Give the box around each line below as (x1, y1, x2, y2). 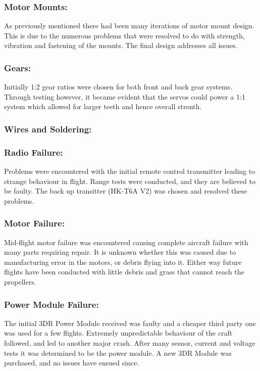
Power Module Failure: (4, 298, 99, 310)
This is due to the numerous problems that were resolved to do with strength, (4, 30, 245, 40)
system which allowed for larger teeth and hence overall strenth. (4, 101, 202, 112)
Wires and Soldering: (4, 122, 92, 135)
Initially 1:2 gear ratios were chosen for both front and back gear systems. (4, 81, 233, 92)
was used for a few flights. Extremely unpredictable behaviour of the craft (4, 328, 233, 338)
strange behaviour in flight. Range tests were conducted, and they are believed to (4, 175, 255, 186)
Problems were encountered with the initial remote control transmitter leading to (4, 166, 255, 176)
